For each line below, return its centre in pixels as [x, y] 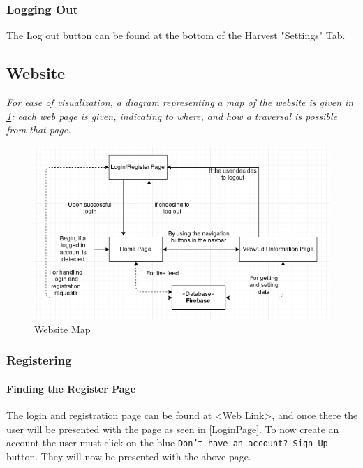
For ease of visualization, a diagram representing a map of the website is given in [180, 102]
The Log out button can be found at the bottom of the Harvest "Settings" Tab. [176, 35]
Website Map [62, 329]
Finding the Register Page [71, 388]
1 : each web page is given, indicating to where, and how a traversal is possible [172, 116]
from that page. [39, 130]
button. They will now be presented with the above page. [129, 456]
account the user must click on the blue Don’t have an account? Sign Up [167, 443]
